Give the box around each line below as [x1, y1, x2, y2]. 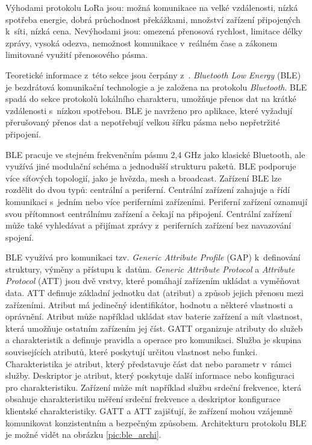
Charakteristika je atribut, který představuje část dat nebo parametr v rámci [5, 357, 292, 370]
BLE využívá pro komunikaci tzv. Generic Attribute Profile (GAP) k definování [5, 251, 301, 264]
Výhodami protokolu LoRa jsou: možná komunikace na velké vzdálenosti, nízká [5, 1, 298, 13]
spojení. [5, 230, 34, 243]
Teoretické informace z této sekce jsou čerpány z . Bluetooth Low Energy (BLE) [5, 68, 301, 81]
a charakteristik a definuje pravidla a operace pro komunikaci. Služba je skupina [5, 333, 302, 346]
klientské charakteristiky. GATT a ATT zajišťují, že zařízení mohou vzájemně [5, 405, 293, 417]
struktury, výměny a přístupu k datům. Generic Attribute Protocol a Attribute [5, 262, 295, 275]
